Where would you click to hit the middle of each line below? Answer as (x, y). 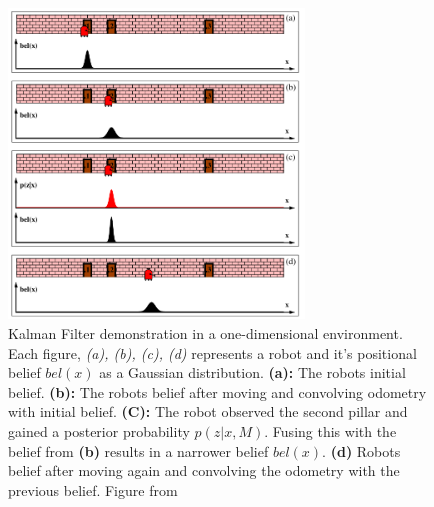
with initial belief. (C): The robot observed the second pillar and (208, 411)
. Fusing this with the (330, 430)
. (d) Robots (361, 450)
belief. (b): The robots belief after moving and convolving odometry (217, 391)
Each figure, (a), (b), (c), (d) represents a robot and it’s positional (212, 352)
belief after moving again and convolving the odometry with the (204, 470)
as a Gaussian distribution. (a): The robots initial (252, 372)
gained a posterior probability (99, 430)
